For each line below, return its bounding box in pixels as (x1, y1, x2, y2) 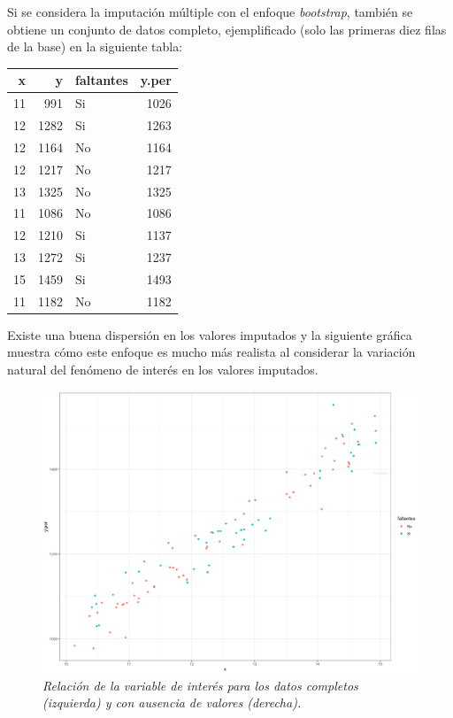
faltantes (75, 71, 128, 89)
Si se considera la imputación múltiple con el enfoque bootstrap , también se (7, 3, 413, 20)
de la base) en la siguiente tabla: (7, 37, 183, 56)
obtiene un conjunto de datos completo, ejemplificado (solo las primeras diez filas (7, 19, 447, 38)
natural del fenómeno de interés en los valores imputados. (7, 360, 319, 378)
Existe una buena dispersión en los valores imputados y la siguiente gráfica (7, 325, 412, 344)
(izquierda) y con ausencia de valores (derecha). (42, 693, 302, 712)
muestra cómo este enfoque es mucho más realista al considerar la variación (7, 343, 416, 361)
